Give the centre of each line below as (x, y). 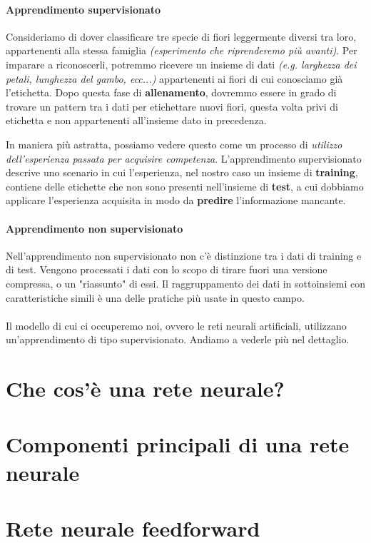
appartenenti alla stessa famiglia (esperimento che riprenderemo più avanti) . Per (182, 50)
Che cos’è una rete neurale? (145, 389)
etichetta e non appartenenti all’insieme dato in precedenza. (136, 120)
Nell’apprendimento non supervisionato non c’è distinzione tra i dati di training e (184, 255)
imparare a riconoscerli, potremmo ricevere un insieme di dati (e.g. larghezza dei (181, 64)
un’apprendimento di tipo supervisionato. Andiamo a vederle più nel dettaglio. (178, 339)
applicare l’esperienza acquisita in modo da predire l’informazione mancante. (176, 200)
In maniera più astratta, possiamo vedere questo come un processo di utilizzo (174, 144)
